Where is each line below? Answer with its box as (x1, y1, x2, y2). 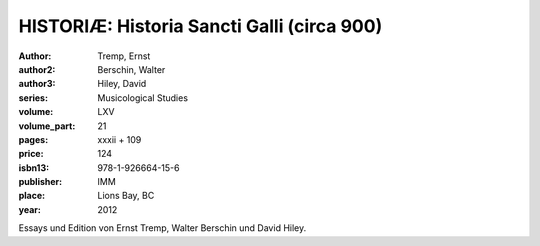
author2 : (18, 63, 56, 75)
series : (18, 91, 49, 104)
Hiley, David (97, 78, 147, 90)
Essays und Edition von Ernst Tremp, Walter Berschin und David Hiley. (18, 222, 307, 234)
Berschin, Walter (97, 63, 166, 75)
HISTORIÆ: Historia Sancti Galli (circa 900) (18, 15, 383, 37)
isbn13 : (18, 161, 50, 174)
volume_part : (18, 120, 76, 132)
